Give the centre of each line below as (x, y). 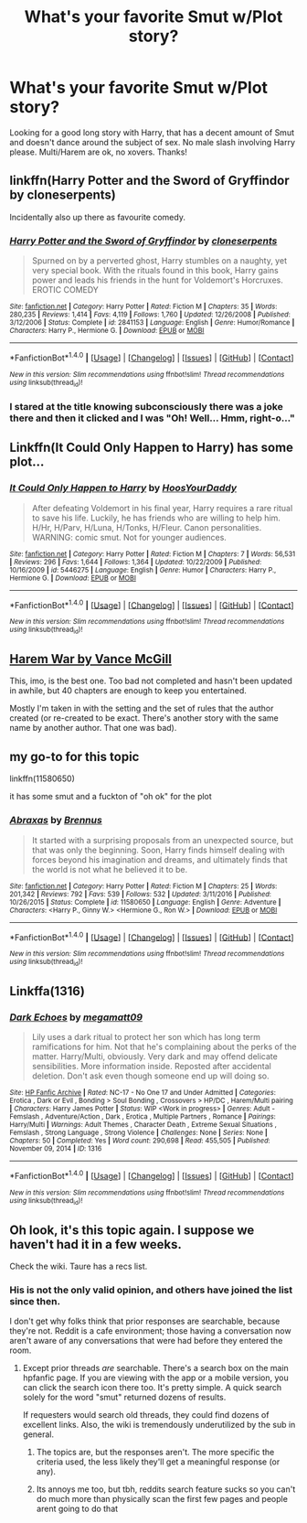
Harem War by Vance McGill (90, 659)
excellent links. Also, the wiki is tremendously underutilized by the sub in (159, 1425)
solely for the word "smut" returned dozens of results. (124, 1398)
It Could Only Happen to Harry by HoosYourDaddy (123, 488)
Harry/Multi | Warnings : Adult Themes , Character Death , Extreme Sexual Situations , (143, 1125)
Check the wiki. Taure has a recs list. (79, 1266)
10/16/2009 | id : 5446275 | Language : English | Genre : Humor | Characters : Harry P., (143, 570)
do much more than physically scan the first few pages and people (162, 1499)
